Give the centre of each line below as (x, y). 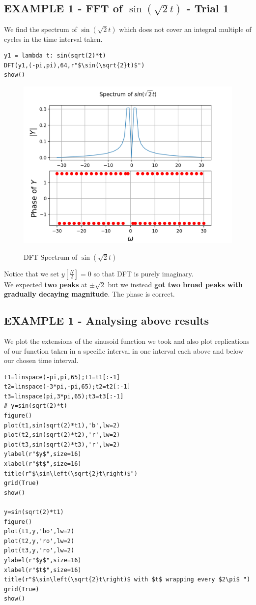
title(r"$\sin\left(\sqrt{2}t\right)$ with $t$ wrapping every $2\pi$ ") (127, 580)
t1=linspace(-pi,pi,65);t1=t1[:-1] (62, 377)
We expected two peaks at (46, 284)
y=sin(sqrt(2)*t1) (34, 512)
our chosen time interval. (41, 360)
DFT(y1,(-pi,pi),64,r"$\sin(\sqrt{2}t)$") (74, 65)
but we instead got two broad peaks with (175, 284)
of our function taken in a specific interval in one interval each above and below (124, 350)
